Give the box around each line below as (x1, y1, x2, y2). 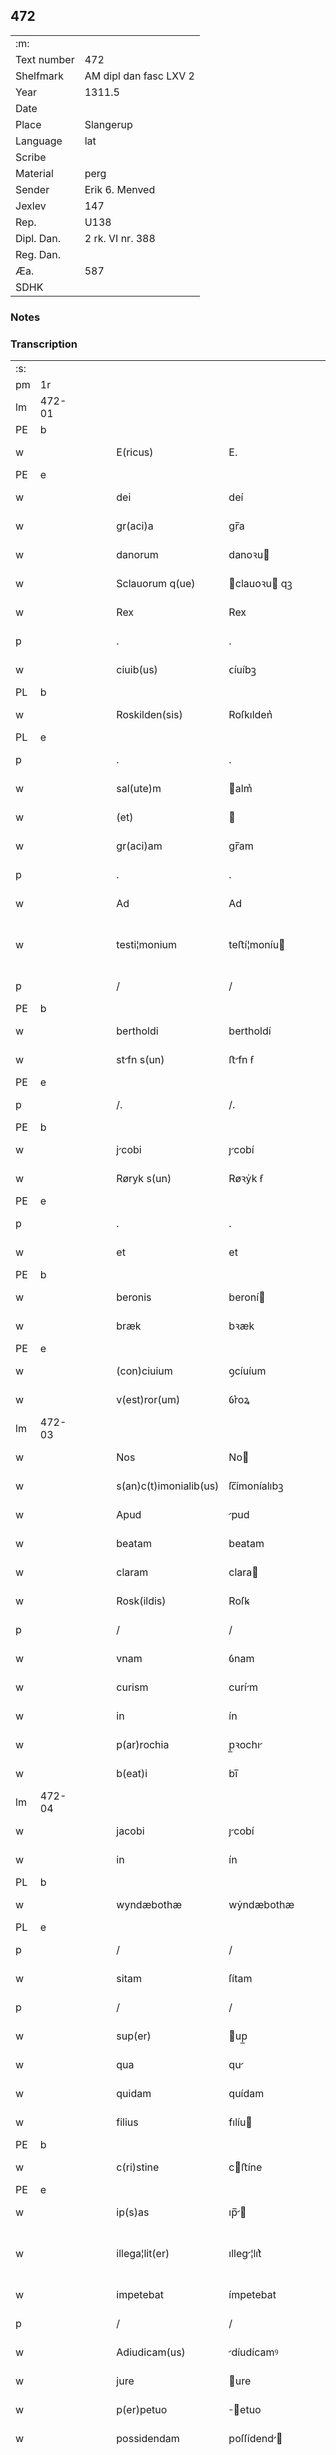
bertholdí (228, 1024, 272, 1038)
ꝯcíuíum (228, 1364, 267, 1378)
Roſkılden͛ (228, 708, 273, 722)
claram (116, 1565, 149, 1579)
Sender (15, 182, 50, 196)
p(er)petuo (116, 2403, 168, 2417)
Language (15, 134, 63, 148)
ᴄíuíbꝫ (228, 663, 257, 677)
